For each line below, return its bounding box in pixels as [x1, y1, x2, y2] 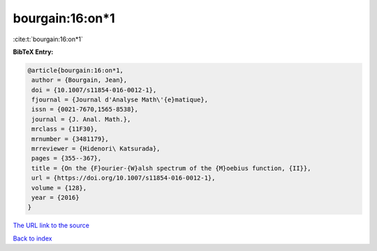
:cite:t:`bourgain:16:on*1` [13, 35, 83, 43]
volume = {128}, [31, 184, 87, 192]
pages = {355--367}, [31, 155, 102, 162]
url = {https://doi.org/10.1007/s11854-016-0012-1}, [31, 174, 216, 182]
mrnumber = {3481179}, [31, 135, 110, 143]
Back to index [13, 234, 52, 243]
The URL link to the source [13, 221, 90, 230]
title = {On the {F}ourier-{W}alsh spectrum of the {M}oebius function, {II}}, [31, 164, 311, 172]
